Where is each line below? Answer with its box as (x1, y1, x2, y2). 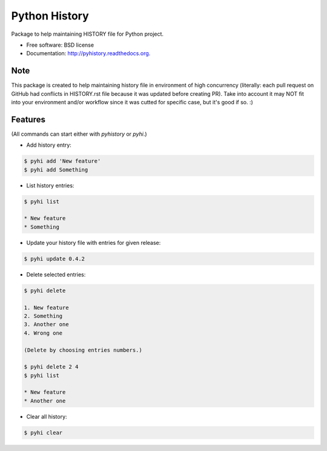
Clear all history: (26, 413, 67, 420)
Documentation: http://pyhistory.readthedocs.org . (26, 50, 151, 57)
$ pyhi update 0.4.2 (24, 255, 85, 262)
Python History (11, 9, 89, 22)
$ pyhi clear (24, 429, 63, 436)
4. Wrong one (24, 329, 63, 336)
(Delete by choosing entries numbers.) (24, 346, 142, 353)
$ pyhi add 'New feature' (24, 158, 101, 165)
